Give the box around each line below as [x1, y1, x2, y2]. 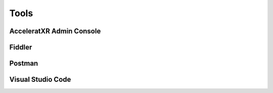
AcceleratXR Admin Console [9, 27, 101, 35]
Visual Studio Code [9, 75, 71, 84]
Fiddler [9, 43, 32, 52]
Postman [9, 59, 38, 68]
